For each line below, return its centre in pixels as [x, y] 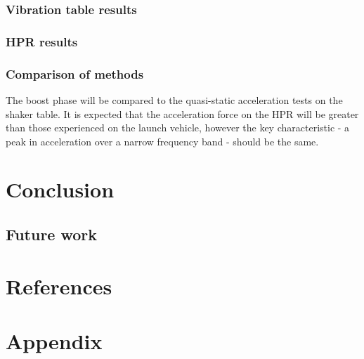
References [59, 286]
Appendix [54, 341]
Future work [52, 234]
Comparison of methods [75, 73]
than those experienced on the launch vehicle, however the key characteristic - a [178, 128]
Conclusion [60, 189]
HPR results [42, 41]
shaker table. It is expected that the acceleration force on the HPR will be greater [182, 113]
